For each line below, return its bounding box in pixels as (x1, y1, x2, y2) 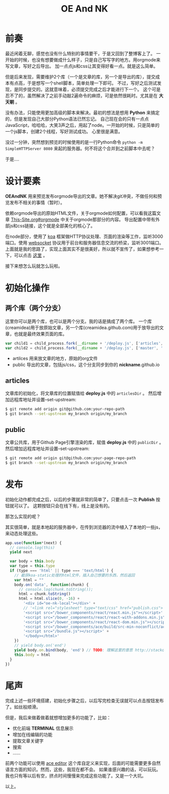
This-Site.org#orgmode (11, 216, 59, 222)
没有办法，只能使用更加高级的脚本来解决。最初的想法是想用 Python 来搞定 (5, 109, 160, 116)
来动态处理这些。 (5, 530, 41, 536)
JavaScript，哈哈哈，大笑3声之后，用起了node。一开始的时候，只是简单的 (5, 122, 160, 128)
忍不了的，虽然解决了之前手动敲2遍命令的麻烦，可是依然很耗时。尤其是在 (5, 93, 158, 99)
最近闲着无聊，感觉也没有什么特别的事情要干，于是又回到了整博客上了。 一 (5, 50, 161, 56)
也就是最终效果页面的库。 (14, 330, 67, 337)
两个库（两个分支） (5, 304, 65, 312)
